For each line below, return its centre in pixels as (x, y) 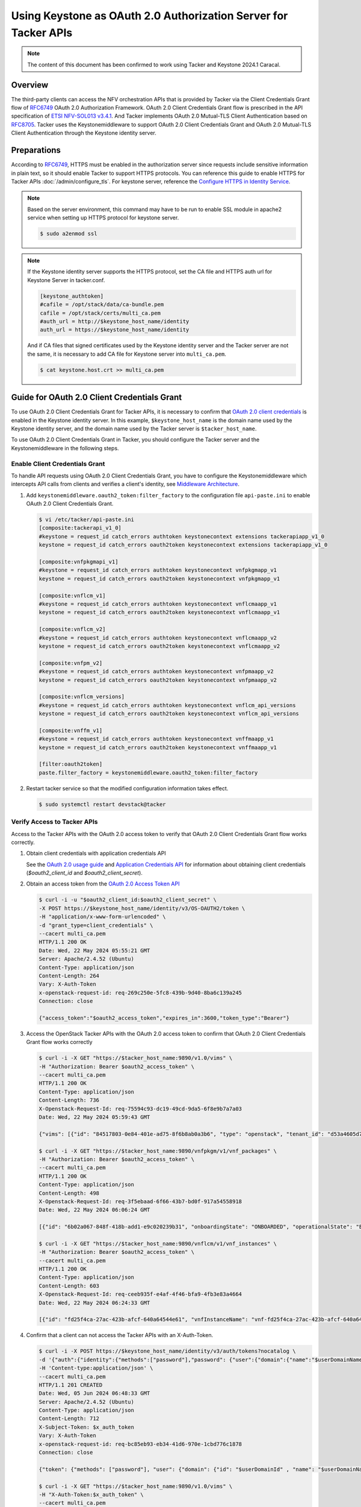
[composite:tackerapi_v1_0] (80, 528)
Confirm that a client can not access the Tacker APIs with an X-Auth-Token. (120, 1335)
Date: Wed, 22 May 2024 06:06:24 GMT (94, 1210)
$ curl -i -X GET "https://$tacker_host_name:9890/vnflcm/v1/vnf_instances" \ (158, 1244)
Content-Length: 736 (69, 1100)
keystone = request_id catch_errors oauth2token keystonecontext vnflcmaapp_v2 (159, 646)
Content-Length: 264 (69, 976)
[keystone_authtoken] (72, 296)
